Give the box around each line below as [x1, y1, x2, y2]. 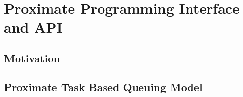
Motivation [4, 50, 60, 65]
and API [4, 17, 63, 37]
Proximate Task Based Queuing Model [4, 79, 203, 94]
